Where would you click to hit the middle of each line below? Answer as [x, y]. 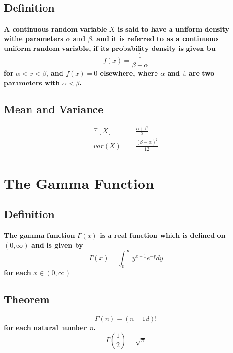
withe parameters [34, 38]
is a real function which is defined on [163, 235]
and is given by [57, 244]
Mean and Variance [54, 109]
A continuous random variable [55, 29]
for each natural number [46, 327]
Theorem [27, 298]
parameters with [32, 82]
